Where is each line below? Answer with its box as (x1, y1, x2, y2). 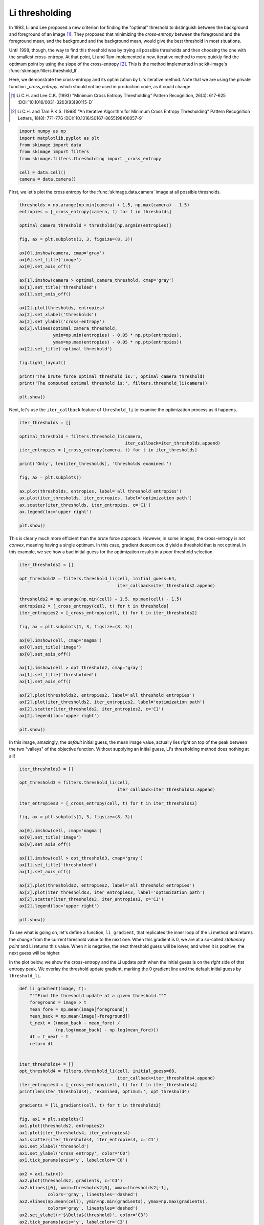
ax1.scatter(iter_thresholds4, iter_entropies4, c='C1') (19, 1137, 159, 1143)
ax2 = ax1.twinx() (19, 1171, 64, 1177)
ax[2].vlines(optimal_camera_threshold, (19, 325, 117, 331)
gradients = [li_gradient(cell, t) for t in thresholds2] (19, 1102, 161, 1108)
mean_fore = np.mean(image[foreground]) (29, 1006, 128, 1012)
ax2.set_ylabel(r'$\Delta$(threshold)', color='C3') (19, 1212, 149, 1218)
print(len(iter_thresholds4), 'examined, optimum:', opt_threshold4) (19, 1089, 190, 1095)
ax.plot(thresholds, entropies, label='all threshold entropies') (19, 488, 182, 494)
